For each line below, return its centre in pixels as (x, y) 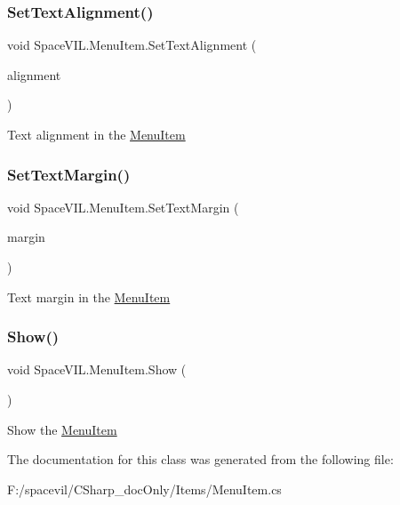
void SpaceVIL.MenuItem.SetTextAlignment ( (132, 45)
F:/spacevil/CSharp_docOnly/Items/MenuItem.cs (144, 489)
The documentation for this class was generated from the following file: (200, 459)
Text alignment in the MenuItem (96, 134)
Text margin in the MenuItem (89, 297)
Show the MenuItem (62, 429)
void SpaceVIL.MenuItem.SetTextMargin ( (123, 207)
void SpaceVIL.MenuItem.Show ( (97, 369)
